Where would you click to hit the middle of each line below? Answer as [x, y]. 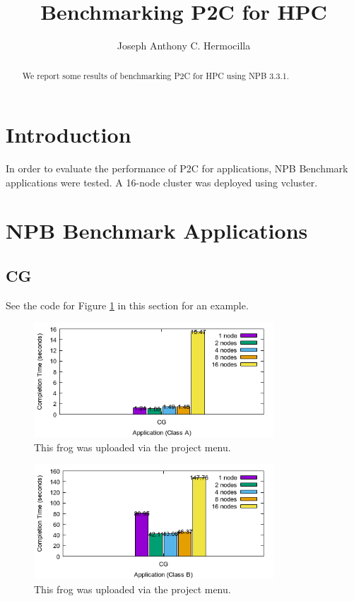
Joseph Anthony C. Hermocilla [184, 46]
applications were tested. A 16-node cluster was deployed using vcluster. [162, 182]
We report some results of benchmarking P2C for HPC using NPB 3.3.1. [156, 75]
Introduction [69, 135]
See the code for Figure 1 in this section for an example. [127, 305]
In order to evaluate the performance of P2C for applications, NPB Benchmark [177, 168]
